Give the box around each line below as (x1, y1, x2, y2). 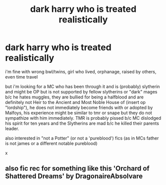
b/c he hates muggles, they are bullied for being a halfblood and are (5, 94, 144, 100)
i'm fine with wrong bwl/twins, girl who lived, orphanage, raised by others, (5, 68, 157, 75)
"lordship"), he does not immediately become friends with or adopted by (5, 104, 153, 110)
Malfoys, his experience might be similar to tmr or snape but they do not (5, 110, 152, 116)
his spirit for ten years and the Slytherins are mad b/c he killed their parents (5, 120, 160, 126)
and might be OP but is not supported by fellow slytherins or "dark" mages (5, 89, 158, 94)
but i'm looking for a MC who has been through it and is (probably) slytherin (5, 83, 160, 90)
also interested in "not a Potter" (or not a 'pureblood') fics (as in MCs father (5, 135, 159, 141)
